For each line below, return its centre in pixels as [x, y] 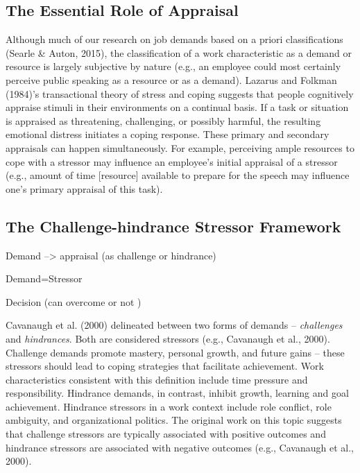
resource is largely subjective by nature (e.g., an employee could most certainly [173, 66]
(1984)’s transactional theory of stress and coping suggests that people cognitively [180, 93]
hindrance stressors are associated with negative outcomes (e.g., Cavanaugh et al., [180, 447]
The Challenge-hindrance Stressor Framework [173, 226]
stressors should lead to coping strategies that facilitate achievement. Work [165, 366]
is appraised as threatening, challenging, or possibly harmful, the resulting [163, 120]
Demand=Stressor [44, 278]
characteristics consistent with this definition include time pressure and [157, 379]
